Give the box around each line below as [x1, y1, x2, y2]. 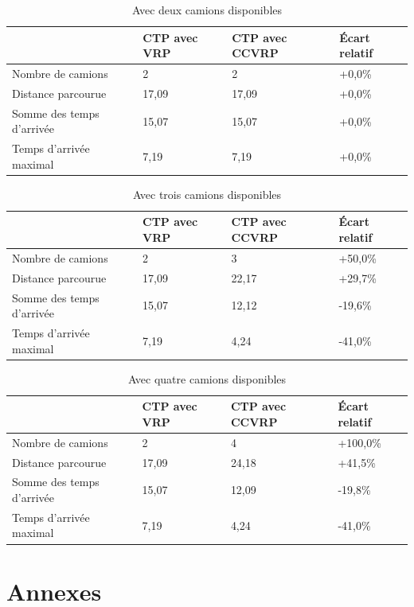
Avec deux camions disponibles [131, 2, 283, 18]
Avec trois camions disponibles [132, 185, 282, 202]
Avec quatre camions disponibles [127, 370, 287, 387]
